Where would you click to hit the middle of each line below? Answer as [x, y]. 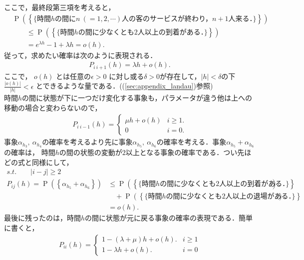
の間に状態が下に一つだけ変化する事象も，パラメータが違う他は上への [137, 98]
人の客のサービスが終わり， [167, 19]
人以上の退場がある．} [260, 197]
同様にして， [52, 162]
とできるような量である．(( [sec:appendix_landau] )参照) [124, 86]
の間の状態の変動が [91, 152]
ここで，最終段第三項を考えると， [60, 7]
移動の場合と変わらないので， [53, 107]
